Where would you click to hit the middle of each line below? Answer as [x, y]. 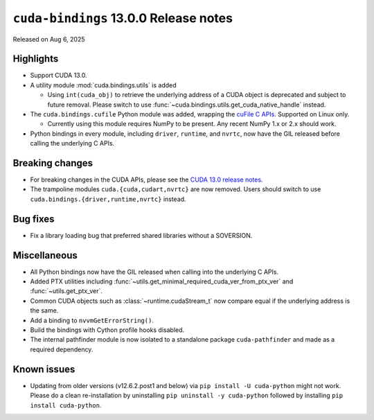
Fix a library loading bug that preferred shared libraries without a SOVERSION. [141, 235]
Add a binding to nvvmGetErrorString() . [92, 320]
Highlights [36, 59]
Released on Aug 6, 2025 [49, 39]
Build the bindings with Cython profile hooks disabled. [107, 330]
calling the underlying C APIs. [72, 143]
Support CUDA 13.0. [59, 76]
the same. [44, 310]
